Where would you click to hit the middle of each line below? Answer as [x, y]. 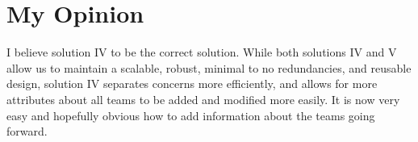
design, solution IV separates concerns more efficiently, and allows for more [192, 84]
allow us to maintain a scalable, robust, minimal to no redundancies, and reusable [209, 67]
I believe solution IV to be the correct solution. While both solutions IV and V [202, 52]
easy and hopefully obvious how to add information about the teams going [191, 115]
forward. [27, 131]
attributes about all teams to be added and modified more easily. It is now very [203, 99]
